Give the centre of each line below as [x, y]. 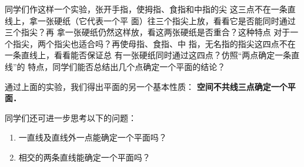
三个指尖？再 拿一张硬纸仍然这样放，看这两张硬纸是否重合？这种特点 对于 [148, 32]
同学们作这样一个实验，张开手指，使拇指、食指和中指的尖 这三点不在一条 [146, 9]
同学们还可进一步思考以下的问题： [71, 117]
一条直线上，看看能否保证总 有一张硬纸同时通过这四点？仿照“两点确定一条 [148, 55]
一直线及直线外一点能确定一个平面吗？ [93, 137]
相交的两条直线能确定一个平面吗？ [84, 157]
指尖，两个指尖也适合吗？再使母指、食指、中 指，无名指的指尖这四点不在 [154, 43]
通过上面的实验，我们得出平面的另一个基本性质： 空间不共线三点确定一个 [146, 86]
